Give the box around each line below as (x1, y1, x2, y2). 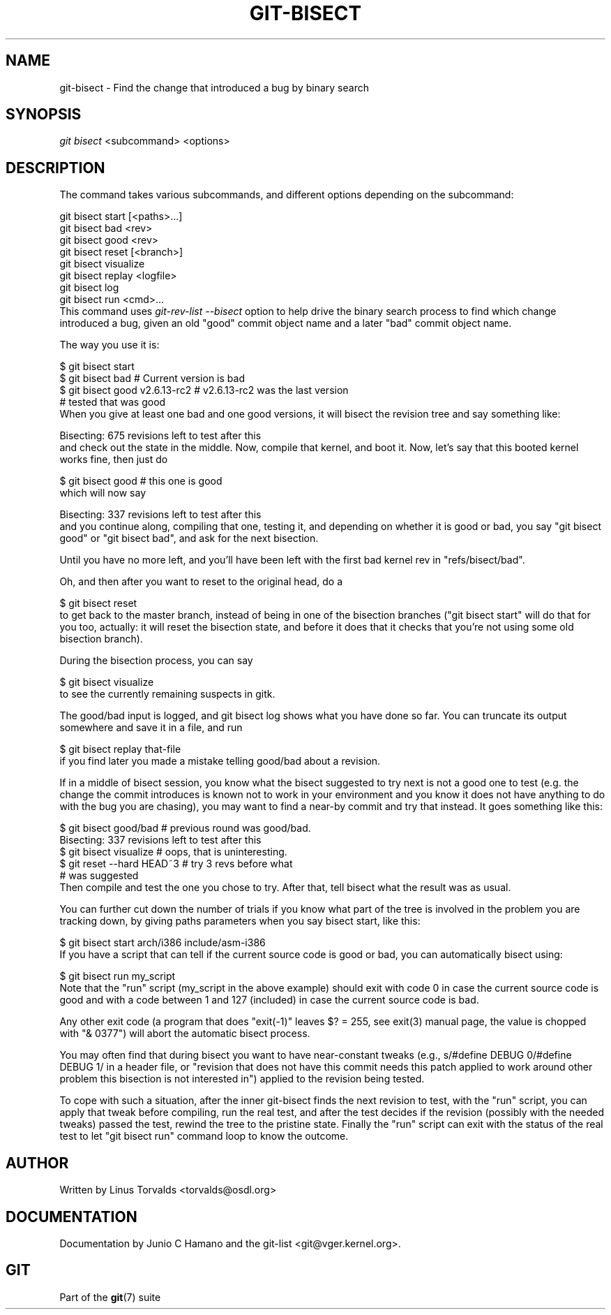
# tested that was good (59, 396, 166, 409)
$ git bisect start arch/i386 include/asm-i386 (59, 936, 266, 949)
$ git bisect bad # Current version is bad (59, 372, 245, 385)
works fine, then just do (59, 453, 168, 466)
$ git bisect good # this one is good (59, 475, 222, 487)
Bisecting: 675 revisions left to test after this (59, 429, 262, 442)
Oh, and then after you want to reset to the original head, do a (59, 575, 343, 588)
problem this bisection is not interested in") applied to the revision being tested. (59, 1073, 425, 1085)
